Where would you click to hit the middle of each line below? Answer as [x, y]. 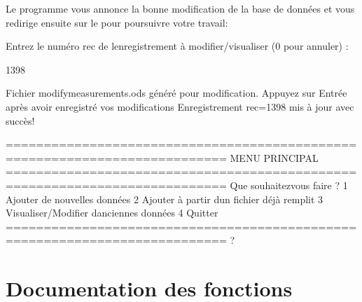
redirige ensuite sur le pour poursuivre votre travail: [117, 22]
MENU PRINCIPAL [274, 157]
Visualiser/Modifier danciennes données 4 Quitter [112, 213]
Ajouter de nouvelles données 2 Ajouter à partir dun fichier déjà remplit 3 [165, 199]
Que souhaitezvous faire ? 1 [289, 185]
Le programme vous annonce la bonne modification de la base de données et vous [180, 8]
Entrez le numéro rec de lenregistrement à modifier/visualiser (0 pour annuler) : [177, 46]
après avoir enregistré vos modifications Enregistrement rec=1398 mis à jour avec [180, 106]
